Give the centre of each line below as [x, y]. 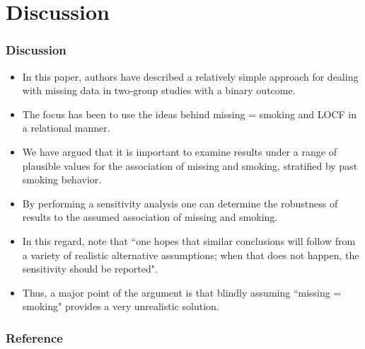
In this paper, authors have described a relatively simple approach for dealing [190, 76]
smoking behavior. [62, 179]
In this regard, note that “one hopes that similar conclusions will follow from [189, 240]
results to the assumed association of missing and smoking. [150, 217]
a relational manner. [66, 128]
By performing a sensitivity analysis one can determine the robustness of [180, 203]
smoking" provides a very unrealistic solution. [121, 306]
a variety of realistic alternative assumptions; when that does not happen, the [191, 254]
